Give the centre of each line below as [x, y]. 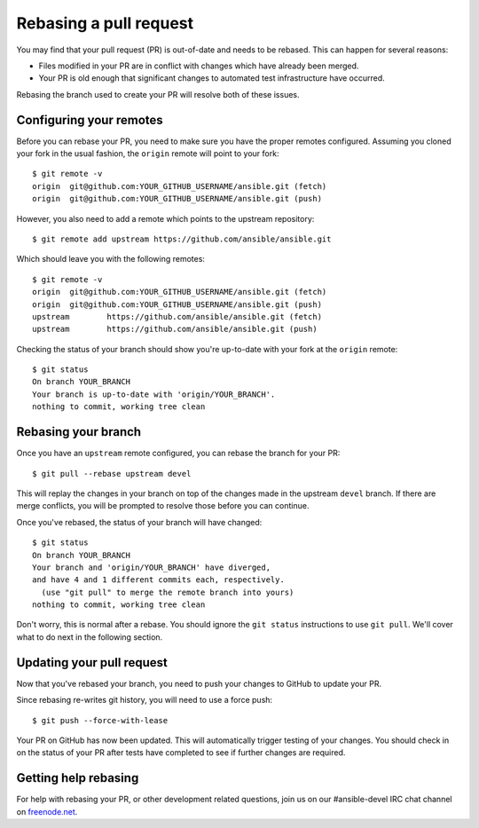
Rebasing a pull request [105, 23]
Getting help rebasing [78, 778]
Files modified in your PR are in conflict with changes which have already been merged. [199, 66]
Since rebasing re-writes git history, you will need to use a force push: [145, 700]
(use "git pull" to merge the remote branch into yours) [168, 592]
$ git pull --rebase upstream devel [112, 473]
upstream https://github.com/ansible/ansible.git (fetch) [177, 316]
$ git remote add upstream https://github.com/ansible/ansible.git [182, 239]
